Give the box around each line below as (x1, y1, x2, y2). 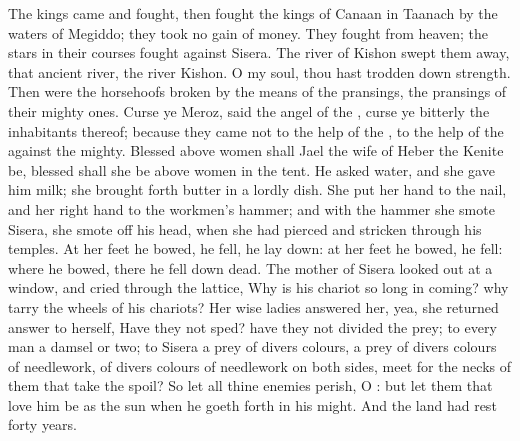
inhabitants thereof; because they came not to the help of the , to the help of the (8, 120, 504, 141)
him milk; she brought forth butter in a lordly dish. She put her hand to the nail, (8, 179, 507, 200)
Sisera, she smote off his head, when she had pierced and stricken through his (8, 218, 482, 239)
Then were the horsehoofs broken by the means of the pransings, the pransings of (8, 81, 507, 102)
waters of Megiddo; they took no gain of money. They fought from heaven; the (8, 22, 489, 43)
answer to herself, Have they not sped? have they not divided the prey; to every (8, 316, 497, 337)
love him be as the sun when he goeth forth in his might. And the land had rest (8, 394, 497, 415)
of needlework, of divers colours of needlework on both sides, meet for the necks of (8, 355, 511, 376)
